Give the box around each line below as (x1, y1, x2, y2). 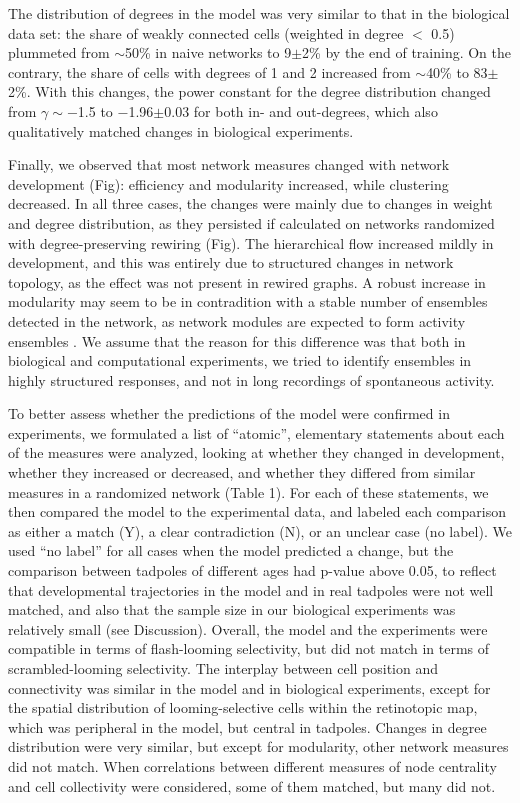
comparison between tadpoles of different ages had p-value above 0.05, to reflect (8, 560, 497, 581)
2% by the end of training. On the (302, 42, 512, 63)
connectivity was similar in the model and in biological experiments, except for (8, 677, 491, 698)
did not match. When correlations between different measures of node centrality (8, 755, 497, 776)
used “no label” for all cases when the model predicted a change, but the (8, 540, 454, 561)
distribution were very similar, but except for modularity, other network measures (8, 736, 509, 757)
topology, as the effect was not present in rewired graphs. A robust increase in (8, 271, 486, 292)
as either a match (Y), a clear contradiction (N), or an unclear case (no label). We (8, 520, 512, 541)
